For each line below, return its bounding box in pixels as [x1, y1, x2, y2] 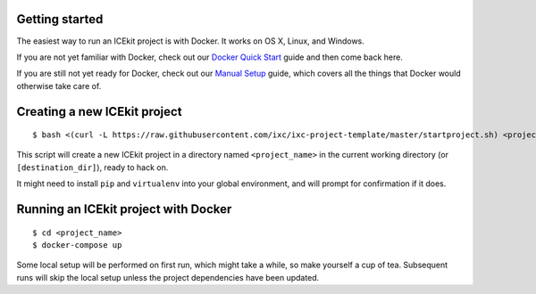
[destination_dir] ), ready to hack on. [16, 161, 169, 173]
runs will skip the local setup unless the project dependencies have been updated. [16, 272, 320, 282]
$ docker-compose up [32, 241, 122, 250]
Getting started [16, 12, 104, 27]
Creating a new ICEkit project [16, 103, 182, 119]
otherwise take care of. [16, 80, 102, 91]
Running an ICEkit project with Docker [16, 201, 232, 217]
